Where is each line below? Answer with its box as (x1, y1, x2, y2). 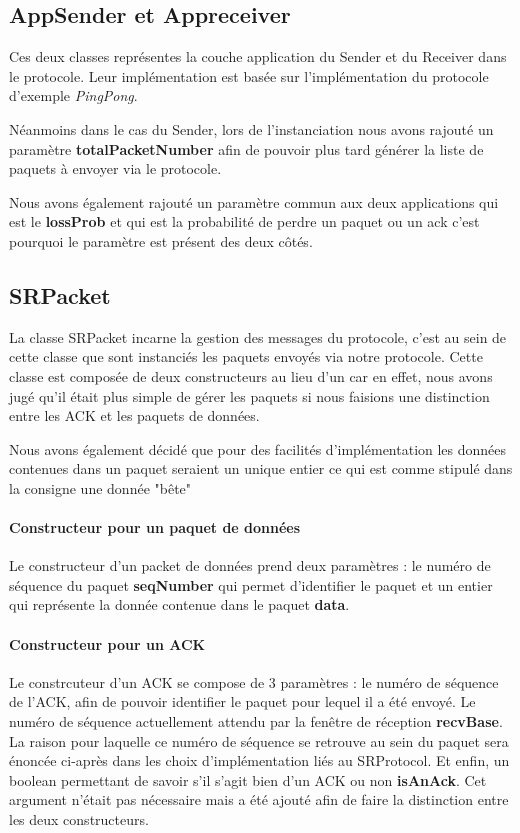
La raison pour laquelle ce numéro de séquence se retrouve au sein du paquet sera (9, 730, 509, 751)
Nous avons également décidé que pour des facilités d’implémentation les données (9, 438, 507, 459)
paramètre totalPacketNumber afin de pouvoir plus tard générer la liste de (9, 138, 484, 159)
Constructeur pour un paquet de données (9, 517, 301, 538)
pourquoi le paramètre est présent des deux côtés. (9, 230, 313, 251)
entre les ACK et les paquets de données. (9, 405, 260, 426)
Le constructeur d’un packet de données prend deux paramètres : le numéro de (9, 555, 491, 576)
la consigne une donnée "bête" (9, 477, 192, 498)
